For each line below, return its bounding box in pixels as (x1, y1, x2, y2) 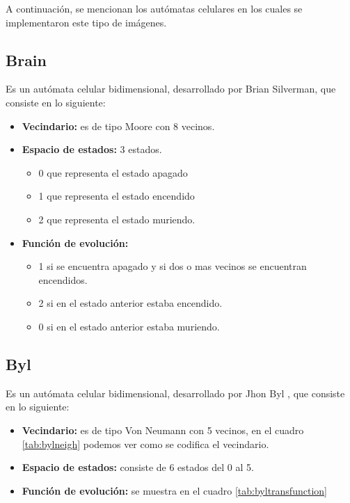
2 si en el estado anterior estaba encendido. (38, 296, 223, 310)
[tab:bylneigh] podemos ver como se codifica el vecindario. (22, 436, 269, 451)
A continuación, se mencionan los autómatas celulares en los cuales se (6, 1, 303, 15)
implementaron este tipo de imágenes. (6, 15, 167, 29)
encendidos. (38, 272, 88, 287)
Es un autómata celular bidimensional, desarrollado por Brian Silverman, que (6, 81, 336, 96)
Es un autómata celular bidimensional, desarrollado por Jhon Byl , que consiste (6, 385, 345, 400)
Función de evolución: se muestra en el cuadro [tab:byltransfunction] (22, 483, 327, 497)
